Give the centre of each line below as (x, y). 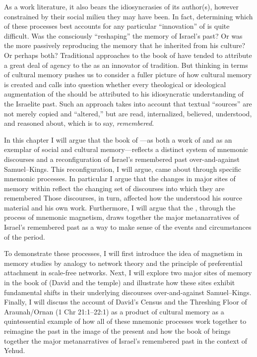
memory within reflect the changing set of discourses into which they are (114, 188)
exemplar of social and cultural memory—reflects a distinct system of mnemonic (126, 149)
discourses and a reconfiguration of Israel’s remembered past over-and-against (122, 159)
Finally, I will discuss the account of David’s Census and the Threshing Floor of (126, 302)
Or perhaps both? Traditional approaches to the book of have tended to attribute (128, 55)
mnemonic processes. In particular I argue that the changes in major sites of (120, 178)
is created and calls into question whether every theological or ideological (115, 84)
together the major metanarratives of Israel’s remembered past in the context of (126, 340)
